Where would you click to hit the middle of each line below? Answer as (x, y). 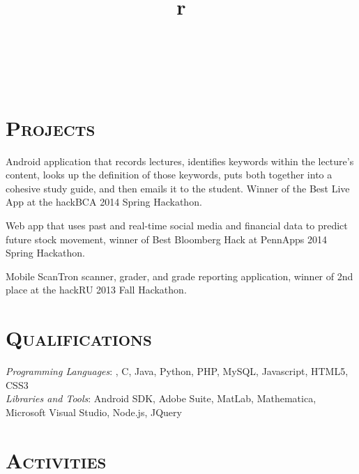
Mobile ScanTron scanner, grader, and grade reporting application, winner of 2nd (179, 276)
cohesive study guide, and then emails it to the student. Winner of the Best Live (178, 188)
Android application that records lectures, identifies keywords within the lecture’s (180, 161)
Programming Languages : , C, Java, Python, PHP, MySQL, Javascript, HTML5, (177, 371)
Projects (51, 127)
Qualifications (79, 338)
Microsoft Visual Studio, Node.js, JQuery (94, 412)
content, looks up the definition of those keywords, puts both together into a (169, 175)
